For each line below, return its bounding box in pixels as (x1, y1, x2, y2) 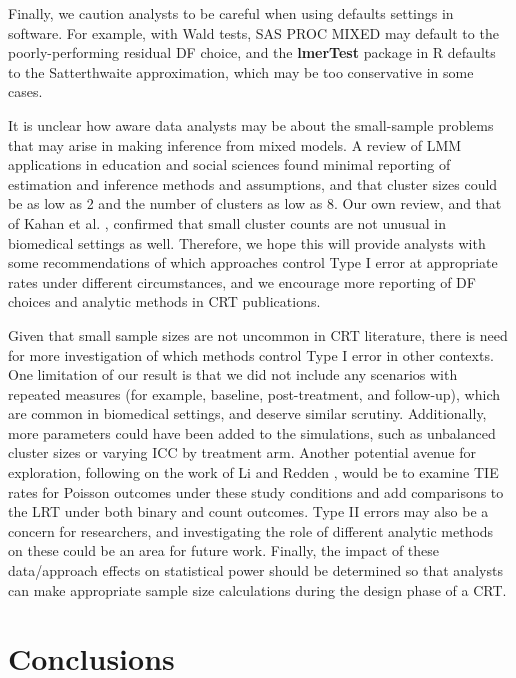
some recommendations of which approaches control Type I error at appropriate (8, 252, 498, 273)
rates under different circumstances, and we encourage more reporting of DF (8, 271, 476, 292)
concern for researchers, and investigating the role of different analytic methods (8, 520, 494, 541)
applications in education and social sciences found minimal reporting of (8, 154, 451, 175)
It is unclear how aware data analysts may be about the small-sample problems (8, 114, 494, 135)
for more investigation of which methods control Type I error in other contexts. (8, 344, 494, 365)
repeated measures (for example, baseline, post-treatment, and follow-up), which (8, 383, 501, 404)
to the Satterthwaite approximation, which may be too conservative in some (8, 61, 474, 82)
